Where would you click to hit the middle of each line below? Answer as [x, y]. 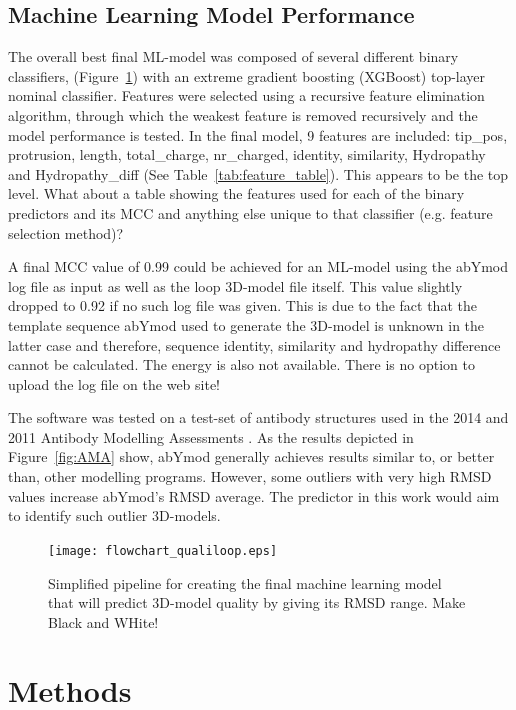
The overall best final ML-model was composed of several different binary [233, 56]
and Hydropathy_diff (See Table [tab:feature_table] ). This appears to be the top [258, 173]
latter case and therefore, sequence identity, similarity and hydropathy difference [254, 344]
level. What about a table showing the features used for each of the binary [236, 193]
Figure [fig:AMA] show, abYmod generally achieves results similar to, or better [251, 456]
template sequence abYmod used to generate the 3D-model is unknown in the [246, 324]
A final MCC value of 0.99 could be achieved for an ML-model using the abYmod [258, 266]
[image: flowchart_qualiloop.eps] [163, 550]
